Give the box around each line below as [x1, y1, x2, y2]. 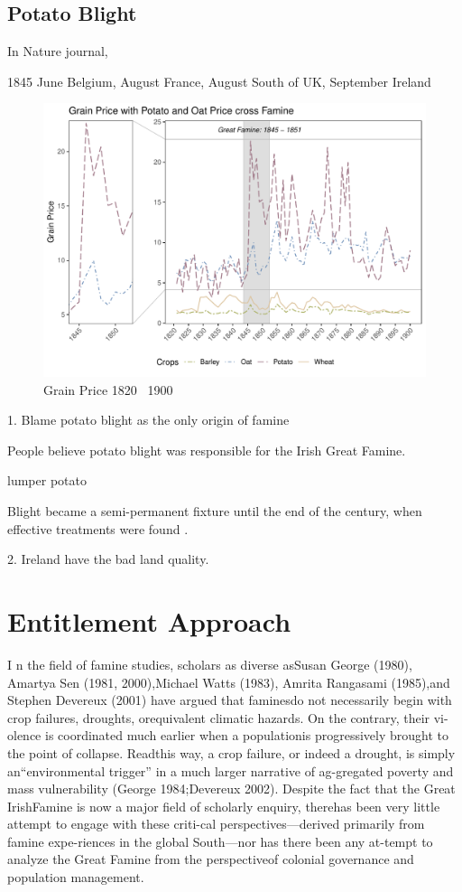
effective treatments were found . [7, 519, 189, 538]
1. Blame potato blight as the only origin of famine [7, 410, 290, 429]
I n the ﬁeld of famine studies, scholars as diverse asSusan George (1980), [7, 654, 412, 673]
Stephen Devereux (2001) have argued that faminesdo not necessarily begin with [7, 690, 452, 709]
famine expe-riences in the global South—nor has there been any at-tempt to [7, 831, 433, 850]
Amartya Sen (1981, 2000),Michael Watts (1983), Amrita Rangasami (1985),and [7, 672, 450, 691]
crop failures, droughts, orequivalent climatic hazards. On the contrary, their [7, 708, 430, 727]
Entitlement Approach [7, 603, 291, 639]
